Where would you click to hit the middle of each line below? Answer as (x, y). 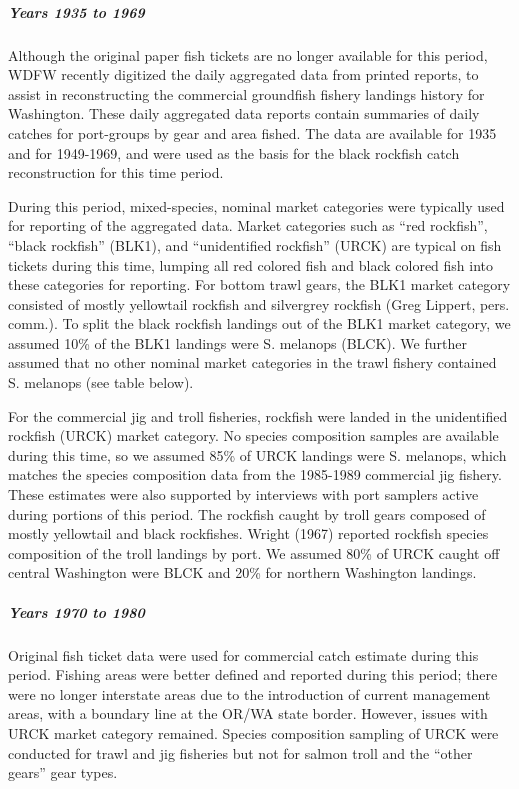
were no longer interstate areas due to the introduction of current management (249, 693)
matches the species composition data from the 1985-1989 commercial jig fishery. (255, 474)
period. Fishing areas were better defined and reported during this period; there (253, 674)
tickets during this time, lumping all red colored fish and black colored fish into (251, 264)
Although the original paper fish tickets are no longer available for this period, (248, 54)
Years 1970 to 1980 (76, 611)
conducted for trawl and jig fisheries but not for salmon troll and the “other (240, 752)
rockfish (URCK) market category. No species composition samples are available (253, 435)
